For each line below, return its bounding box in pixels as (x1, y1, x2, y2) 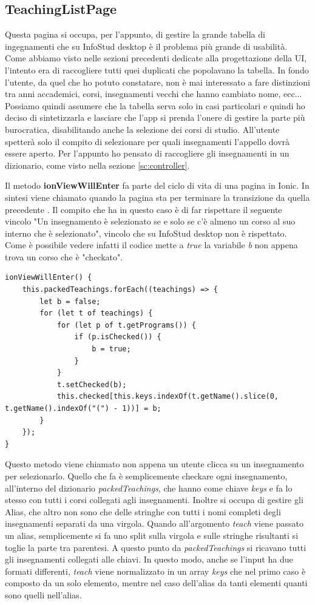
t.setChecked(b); (56, 380, 127, 389)
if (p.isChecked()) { (74, 333, 161, 342)
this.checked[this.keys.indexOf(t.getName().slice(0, (56, 392, 279, 401)
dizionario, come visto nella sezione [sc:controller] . (5, 158, 190, 171)
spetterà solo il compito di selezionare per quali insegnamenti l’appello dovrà (5, 135, 290, 147)
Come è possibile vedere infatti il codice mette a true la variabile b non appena (5, 238, 298, 251)
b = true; (92, 345, 131, 354)
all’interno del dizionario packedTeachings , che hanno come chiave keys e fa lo (5, 481, 293, 494)
